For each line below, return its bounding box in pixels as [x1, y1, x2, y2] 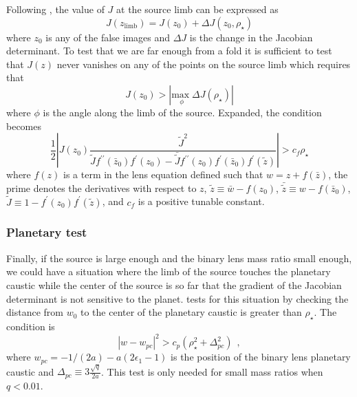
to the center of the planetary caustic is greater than [80, 305, 302, 319]
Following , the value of [6, 2, 105, 16]
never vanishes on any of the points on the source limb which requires [56, 56, 351, 71]
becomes [6, 118, 42, 133]
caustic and [6, 364, 54, 378]
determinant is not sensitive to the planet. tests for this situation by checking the [6, 291, 349, 305]
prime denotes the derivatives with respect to [6, 180, 197, 195]
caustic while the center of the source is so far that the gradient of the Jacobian [6, 277, 342, 292]
